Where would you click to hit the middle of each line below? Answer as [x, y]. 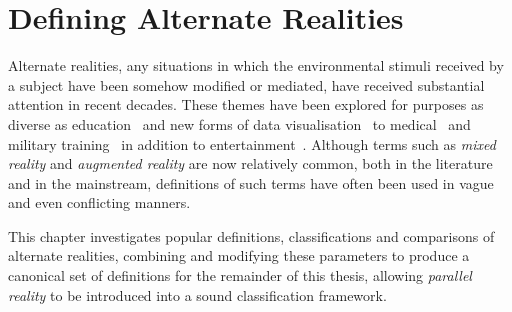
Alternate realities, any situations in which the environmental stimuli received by [256, 65]
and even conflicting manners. [99, 202]
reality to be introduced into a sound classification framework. [197, 294]
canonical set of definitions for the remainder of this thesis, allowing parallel [240, 275]
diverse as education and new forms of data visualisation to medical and [239, 123]
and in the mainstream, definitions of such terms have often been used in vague [251, 182]
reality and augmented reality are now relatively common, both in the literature [250, 163]
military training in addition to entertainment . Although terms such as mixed [252, 143]
